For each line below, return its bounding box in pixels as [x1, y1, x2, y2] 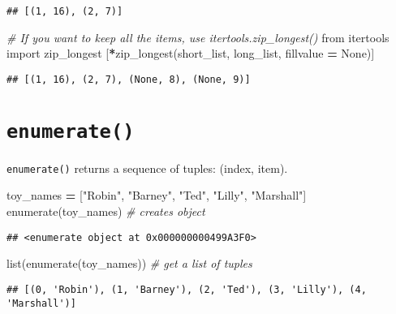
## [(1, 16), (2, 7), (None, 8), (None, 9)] [6, 73, 251, 85]
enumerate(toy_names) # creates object [6, 203, 205, 219]
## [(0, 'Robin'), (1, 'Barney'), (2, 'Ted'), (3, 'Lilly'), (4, [6, 283, 367, 295]
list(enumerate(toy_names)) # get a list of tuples [6, 255, 252, 272]
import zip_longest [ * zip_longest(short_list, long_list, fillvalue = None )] [6, 45, 375, 62]
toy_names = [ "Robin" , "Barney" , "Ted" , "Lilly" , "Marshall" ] [6, 187, 307, 204]
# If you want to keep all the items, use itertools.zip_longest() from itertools [6, 28, 390, 45]
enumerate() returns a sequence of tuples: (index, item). [6, 159, 288, 176]
